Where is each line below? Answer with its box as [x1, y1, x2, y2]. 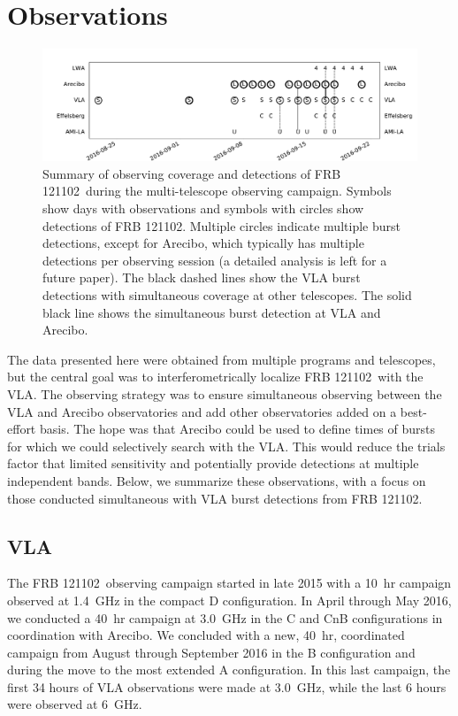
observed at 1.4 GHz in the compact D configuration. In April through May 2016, [7, 590, 452, 609]
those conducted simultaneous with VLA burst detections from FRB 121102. [7, 489, 423, 507]
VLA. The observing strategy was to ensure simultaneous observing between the [7, 384, 442, 403]
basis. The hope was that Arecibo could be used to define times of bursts [39, 420, 436, 438]
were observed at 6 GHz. [7, 695, 142, 713]
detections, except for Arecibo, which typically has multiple [42, 234, 364, 252]
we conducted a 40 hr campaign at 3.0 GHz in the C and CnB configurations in [7, 608, 443, 627]
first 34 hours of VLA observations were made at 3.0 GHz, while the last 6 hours [7, 677, 447, 696]
